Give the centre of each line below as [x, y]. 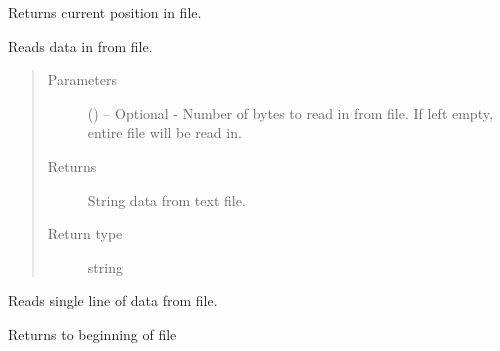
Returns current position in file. [105, 12]
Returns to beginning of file [92, 333]
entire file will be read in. [164, 132]
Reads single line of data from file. [113, 300]
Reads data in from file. [80, 45]
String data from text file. [166, 199]
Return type [85, 233]
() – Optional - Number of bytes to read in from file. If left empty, [290, 112]
